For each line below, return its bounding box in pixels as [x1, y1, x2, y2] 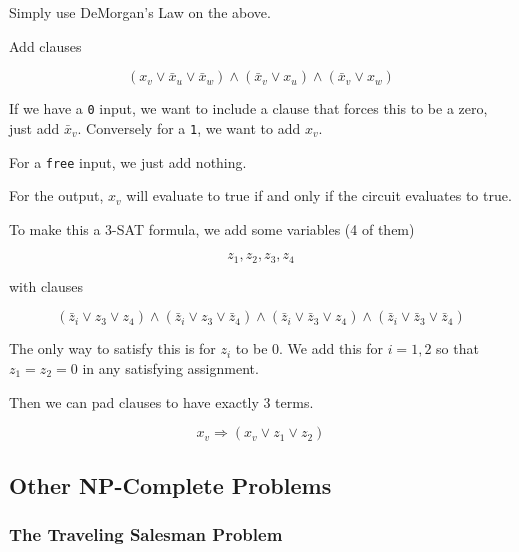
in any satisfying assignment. [82, 357, 259, 378]
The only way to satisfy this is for [9, 338, 216, 359]
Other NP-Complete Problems [9, 469, 332, 500]
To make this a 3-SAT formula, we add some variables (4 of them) [9, 218, 415, 239]
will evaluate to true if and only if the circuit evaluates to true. [126, 185, 512, 206]
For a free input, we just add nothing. [9, 151, 247, 172]
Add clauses [9, 35, 82, 56]
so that [436, 338, 479, 359]
